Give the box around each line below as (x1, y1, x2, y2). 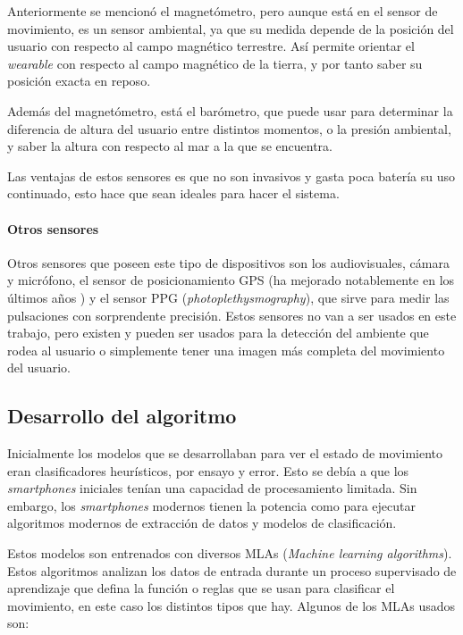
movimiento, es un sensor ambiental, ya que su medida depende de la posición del (7, 19, 454, 38)
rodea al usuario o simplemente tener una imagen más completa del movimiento (7, 340, 445, 359)
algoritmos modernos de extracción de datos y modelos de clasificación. (7, 514, 397, 532)
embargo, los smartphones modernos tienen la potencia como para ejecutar (7, 496, 417, 514)
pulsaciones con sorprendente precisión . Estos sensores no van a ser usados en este (7, 305, 457, 324)
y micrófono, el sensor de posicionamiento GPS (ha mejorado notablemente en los (7, 271, 455, 289)
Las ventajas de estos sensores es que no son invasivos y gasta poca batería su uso (7, 166, 455, 185)
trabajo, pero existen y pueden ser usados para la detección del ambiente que (7, 323, 429, 342)
